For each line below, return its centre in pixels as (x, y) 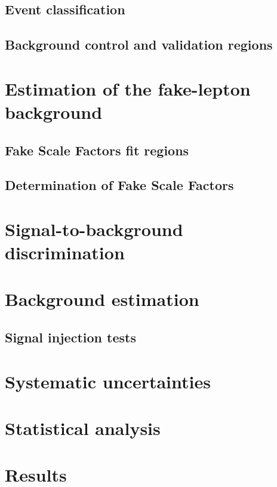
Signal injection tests (70, 337)
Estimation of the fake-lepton (128, 88)
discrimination (65, 252)
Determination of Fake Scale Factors (119, 185)
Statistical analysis (83, 428)
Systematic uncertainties (108, 381)
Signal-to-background (94, 229)
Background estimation (102, 299)
